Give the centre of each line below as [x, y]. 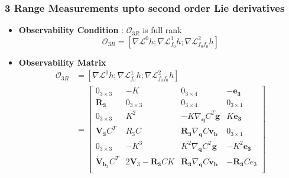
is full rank [162, 30]
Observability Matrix [62, 62]
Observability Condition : [71, 30]
